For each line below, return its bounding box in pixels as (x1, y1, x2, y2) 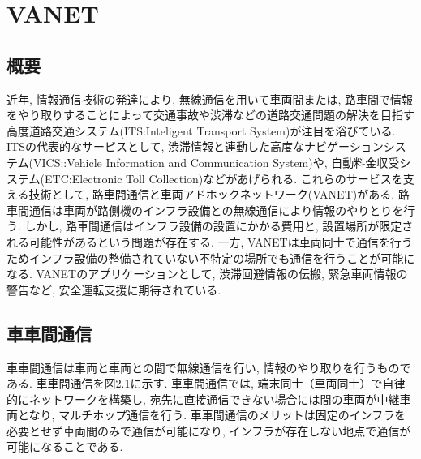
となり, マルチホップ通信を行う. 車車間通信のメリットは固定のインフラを (17, 406, 406, 423)
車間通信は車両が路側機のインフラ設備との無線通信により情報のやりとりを (6, 201, 404, 218)
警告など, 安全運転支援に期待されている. (6, 281, 221, 298)
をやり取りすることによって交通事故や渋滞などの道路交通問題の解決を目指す (6, 106, 415, 123)
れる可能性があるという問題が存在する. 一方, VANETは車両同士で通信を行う (6, 233, 413, 250)
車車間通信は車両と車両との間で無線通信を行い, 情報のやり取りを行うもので (6, 358, 411, 375)
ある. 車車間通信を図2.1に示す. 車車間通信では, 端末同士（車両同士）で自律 (6, 375, 406, 392)
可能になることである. (6, 438, 123, 455)
